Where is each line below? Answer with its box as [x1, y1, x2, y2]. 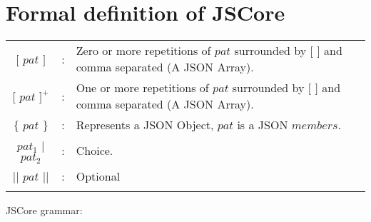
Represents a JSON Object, [76, 116, 214, 133]
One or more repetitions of [76, 79, 209, 96]
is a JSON [237, 116, 288, 133]
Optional [76, 168, 121, 185]
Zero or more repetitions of [76, 42, 211, 59]
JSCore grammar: [6, 203, 83, 218]
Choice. [76, 142, 113, 159]
